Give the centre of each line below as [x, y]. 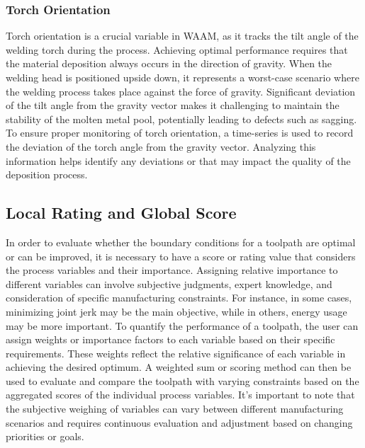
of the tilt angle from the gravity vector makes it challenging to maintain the [173, 105]
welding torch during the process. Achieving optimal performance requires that [177, 49]
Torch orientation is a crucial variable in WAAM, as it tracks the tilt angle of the [182, 36]
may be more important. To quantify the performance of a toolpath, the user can [182, 325]
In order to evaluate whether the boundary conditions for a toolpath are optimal [181, 242]
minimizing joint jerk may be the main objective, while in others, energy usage [176, 311]
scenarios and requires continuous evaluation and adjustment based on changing [179, 422]
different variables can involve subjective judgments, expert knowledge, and [169, 283]
